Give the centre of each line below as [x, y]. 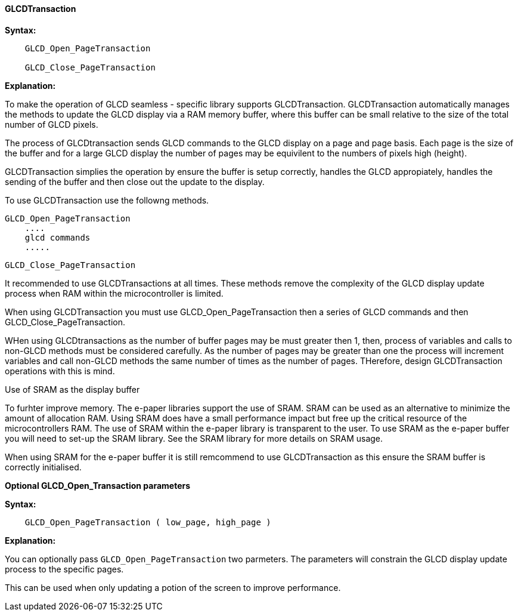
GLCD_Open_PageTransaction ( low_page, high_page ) [148, 522]
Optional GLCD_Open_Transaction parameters [98, 485]
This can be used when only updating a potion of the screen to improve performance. [173, 587]
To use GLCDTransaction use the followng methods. [107, 200]
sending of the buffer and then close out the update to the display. [135, 181]
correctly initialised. [43, 467]
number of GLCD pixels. [52, 124]
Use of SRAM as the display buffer [72, 389]
